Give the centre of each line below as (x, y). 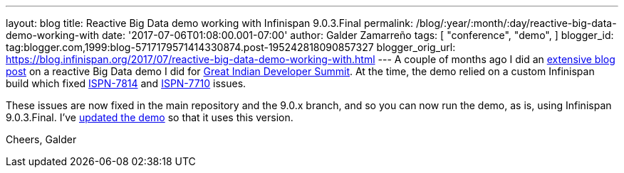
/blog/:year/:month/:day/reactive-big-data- (516, 23)
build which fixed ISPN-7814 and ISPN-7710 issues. (126, 83)
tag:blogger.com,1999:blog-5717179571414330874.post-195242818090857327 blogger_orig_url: (231, 47)
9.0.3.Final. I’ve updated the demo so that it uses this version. (150, 117)
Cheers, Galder (41, 139)
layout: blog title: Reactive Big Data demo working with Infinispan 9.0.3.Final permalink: (210, 23)
